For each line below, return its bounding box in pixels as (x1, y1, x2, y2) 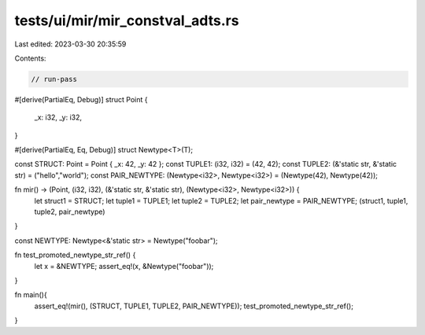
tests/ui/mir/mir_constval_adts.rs (14, 12, 239, 29)
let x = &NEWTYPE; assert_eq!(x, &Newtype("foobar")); (34, 261, 214, 271)
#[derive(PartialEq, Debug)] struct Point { (14, 94, 148, 104)
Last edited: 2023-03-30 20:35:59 (14, 39, 127, 49)
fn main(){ (14, 290, 47, 300)
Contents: (14, 53, 46, 63)
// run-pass (31, 75, 78, 83)
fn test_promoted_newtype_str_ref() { (14, 250, 136, 260)
